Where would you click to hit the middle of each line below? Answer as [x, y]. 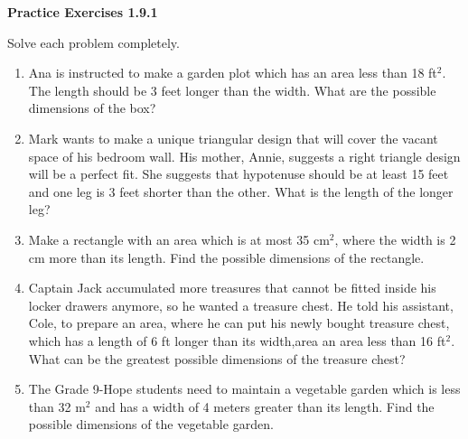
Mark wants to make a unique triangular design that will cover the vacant [233, 138]
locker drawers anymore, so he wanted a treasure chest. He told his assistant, [241, 305]
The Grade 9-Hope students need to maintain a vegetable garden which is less [244, 389]
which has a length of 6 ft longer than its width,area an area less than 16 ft [237, 340]
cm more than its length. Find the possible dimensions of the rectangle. [226, 257]
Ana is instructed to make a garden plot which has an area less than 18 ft [233, 73]
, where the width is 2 [395, 239]
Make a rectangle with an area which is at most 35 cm [179, 239]
